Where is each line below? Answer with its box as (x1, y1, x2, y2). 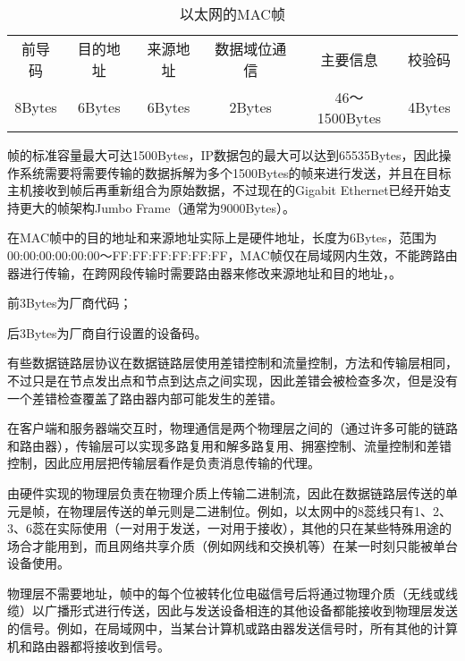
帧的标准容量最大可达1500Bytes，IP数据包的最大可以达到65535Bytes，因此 (7, 146, 439, 164)
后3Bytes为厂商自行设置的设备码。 (7, 323, 207, 342)
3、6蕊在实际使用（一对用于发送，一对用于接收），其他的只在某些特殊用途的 (7, 519, 452, 538)
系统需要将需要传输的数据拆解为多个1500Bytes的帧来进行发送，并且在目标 (19, 163, 452, 182)
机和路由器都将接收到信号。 (7, 636, 170, 655)
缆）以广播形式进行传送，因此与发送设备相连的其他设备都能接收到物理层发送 (7, 601, 458, 620)
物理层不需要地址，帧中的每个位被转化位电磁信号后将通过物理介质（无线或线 (7, 583, 458, 602)
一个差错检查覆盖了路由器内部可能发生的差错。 (7, 388, 283, 407)
